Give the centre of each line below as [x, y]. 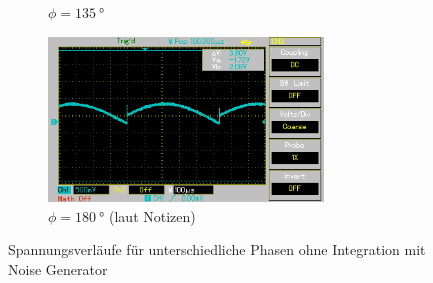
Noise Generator [58, 268]
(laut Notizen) [152, 215]
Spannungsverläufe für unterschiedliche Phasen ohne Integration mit [217, 249]
